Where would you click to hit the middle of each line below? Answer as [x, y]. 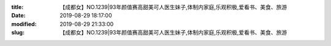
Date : [18, 16]
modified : [24, 24]
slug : [18, 33]
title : [17, 7]
